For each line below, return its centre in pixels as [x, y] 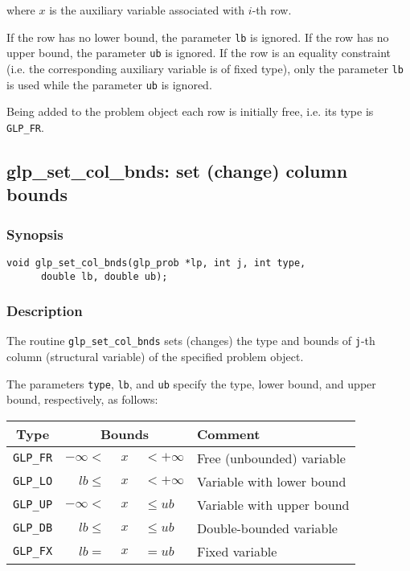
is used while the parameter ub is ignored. [109, 84]
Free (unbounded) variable [271, 458]
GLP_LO [33, 481]
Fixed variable [237, 551]
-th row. [272, 10]
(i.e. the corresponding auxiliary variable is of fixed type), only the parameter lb [205, 68]
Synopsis [35, 234]
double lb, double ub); [104, 276]
